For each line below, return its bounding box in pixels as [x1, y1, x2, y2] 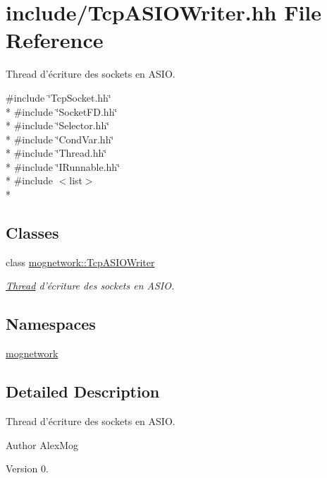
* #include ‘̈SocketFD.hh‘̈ [6, 104, 118, 119]
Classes [6, 222, 59, 244]
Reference [6, 25, 104, 54]
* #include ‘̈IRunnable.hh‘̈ [6, 159, 121, 174]
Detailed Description [6, 381, 160, 402]
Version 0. [6, 461, 49, 476]
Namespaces [6, 313, 96, 335]
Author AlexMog [6, 437, 79, 452]
